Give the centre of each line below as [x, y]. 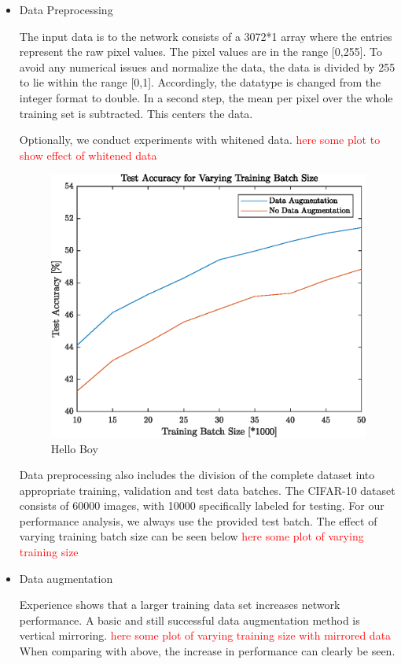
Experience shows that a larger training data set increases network [180, 605]
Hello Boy [74, 448]
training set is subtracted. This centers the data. [136, 113]
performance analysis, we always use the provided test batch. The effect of [198, 520]
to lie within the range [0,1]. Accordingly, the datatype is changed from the [200, 82]
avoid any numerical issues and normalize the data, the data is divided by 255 [207, 66]
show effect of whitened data [88, 155]
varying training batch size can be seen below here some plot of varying [191, 536]
